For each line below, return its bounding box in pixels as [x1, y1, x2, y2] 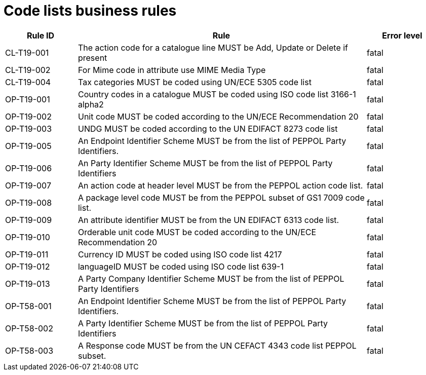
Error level [382, 30, 422, 41]
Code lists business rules [4, 2, 177, 19]
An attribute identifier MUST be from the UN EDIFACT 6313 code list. [78, 214, 339, 225]
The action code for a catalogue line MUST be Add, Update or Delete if [78, 42, 348, 53]
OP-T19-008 [5, 197, 52, 208]
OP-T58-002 [5, 323, 53, 333]
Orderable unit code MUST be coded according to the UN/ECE [78, 227, 317, 237]
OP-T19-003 [5, 123, 52, 134]
